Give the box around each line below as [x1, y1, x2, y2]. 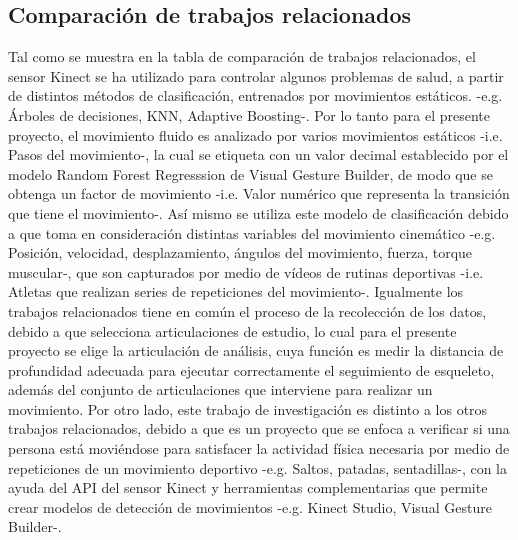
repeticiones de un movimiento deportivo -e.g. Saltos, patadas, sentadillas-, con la [8, 457, 508, 478]
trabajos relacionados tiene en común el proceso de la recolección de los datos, [8, 300, 487, 321]
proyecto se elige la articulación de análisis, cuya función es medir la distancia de [8, 340, 504, 361]
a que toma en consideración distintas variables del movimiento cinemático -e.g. [8, 222, 496, 243]
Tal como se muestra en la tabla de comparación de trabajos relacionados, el [8, 46, 476, 67]
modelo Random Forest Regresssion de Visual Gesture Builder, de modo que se [8, 163, 493, 184]
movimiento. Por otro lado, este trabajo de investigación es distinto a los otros [8, 398, 488, 419]
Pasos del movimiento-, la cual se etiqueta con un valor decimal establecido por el [8, 144, 509, 165]
